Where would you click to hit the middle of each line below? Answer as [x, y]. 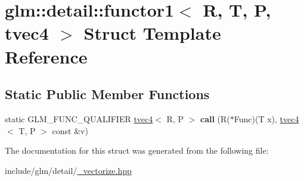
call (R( [215, 118]
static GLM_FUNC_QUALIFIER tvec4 [79, 118]
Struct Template [152, 33]
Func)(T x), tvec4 [266, 118]
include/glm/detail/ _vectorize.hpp [68, 170]
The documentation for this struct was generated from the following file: [137, 150]
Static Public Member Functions [107, 94]
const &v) [70, 130]
